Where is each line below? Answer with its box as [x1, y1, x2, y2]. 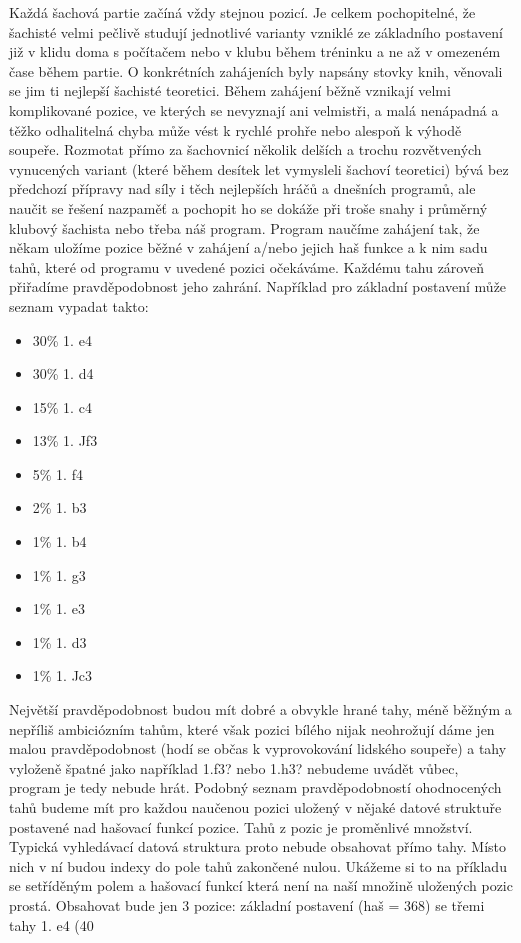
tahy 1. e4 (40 [9, 914, 94, 935]
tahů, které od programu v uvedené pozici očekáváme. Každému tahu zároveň [9, 256, 484, 277]
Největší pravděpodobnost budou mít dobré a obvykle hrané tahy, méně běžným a [9, 699, 512, 720]
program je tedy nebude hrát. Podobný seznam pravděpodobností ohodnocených [9, 777, 502, 798]
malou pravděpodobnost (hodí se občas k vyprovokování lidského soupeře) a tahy [9, 738, 507, 759]
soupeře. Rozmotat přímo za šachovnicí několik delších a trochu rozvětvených [9, 139, 482, 160]
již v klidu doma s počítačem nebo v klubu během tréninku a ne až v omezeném [9, 41, 501, 62]
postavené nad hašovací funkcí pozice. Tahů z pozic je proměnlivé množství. [9, 816, 473, 837]
